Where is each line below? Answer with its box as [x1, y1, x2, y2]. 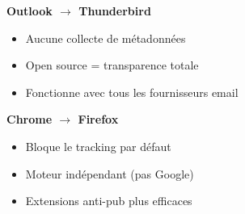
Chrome [6, 111, 53, 128]
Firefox [78, 111, 119, 128]
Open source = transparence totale [25, 57, 199, 73]
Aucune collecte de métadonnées [25, 29, 186, 46]
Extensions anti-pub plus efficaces [25, 192, 192, 209]
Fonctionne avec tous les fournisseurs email [25, 83, 239, 100]
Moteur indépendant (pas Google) [25, 165, 194, 182]
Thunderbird [78, 2, 151, 19]
